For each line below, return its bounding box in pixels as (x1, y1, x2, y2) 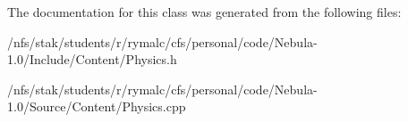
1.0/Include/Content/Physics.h (7, 50, 177, 69)
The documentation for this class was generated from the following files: (7, 3, 402, 20)
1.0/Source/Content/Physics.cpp (7, 97, 186, 116)
